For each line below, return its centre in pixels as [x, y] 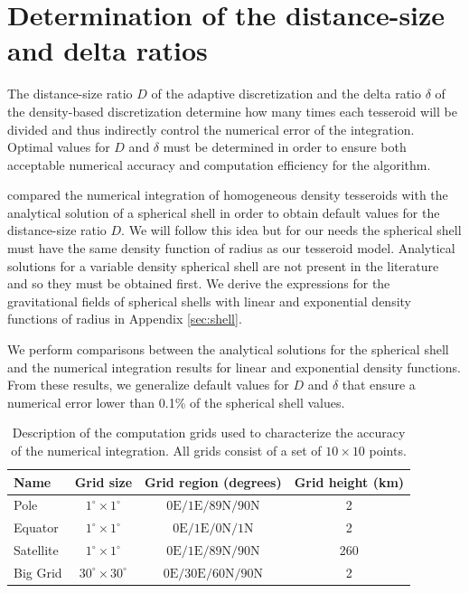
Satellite [36, 550]
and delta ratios [108, 50]
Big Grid [38, 572]
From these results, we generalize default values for [148, 385]
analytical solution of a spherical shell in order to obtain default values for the [224, 212]
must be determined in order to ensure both [285, 147]
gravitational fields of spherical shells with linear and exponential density [209, 301]
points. [388, 450]
